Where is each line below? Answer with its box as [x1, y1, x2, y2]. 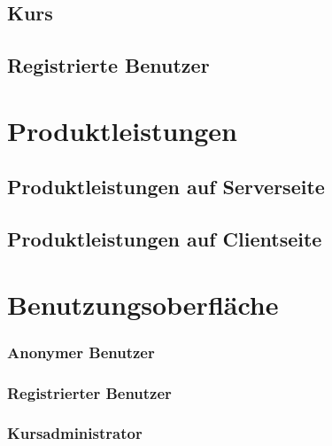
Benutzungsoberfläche [7, 286, 279, 322]
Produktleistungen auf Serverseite [7, 173, 325, 200]
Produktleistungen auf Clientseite [7, 225, 322, 253]
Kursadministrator [7, 422, 143, 444]
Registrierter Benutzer [7, 381, 172, 403]
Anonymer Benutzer [7, 340, 155, 363]
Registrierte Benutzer [7, 51, 210, 79]
